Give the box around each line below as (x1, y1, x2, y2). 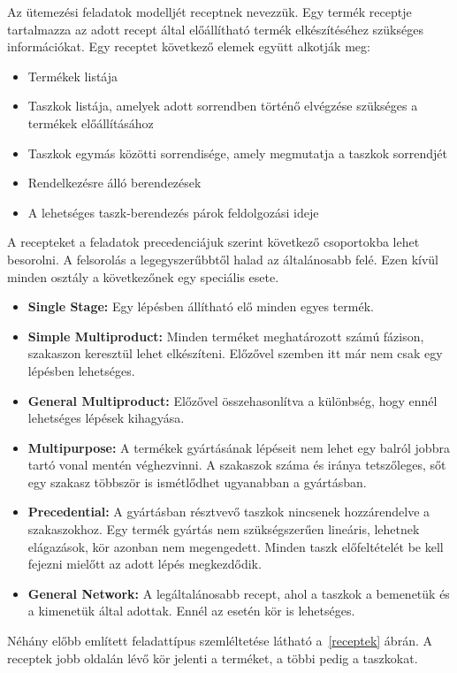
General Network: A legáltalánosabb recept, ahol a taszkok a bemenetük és (27, 584, 450, 602)
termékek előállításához (27, 113, 154, 132)
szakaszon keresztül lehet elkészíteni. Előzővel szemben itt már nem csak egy (27, 344, 443, 363)
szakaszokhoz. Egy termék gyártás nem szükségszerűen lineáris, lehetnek (27, 520, 420, 539)
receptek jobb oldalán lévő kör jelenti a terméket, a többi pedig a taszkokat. (7, 648, 418, 667)
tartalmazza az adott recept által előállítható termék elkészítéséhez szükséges (7, 19, 423, 38)
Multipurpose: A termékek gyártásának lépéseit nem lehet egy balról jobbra (27, 438, 450, 456)
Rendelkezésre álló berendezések (27, 173, 202, 192)
